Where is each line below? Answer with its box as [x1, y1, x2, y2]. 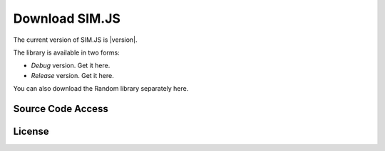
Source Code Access [13, 103, 108, 115]
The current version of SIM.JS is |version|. [13, 35, 138, 44]
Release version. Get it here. [31, 71, 114, 79]
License [13, 125, 49, 138]
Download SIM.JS [13, 11, 121, 26]
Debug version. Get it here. [31, 61, 111, 70]
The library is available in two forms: [13, 48, 120, 57]
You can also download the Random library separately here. [13, 84, 189, 93]
